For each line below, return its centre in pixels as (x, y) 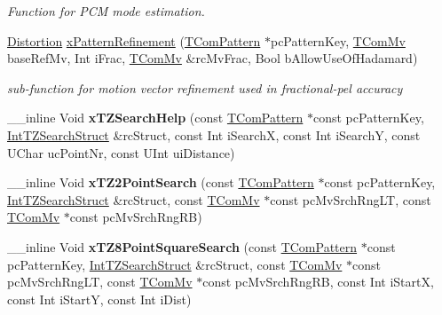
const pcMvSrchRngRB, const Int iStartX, (318, 282)
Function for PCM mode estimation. (106, 11)
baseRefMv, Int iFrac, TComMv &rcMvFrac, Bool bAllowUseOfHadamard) (213, 58)
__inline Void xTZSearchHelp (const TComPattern (155, 118)
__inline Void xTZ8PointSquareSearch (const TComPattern (182, 246)
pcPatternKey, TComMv (338, 40)
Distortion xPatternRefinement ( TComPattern (134, 40)
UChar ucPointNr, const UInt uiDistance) (121, 152)
